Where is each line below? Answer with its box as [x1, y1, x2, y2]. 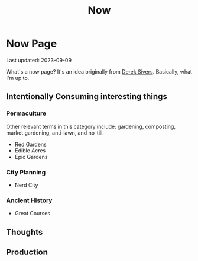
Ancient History [6, 196, 53, 205]
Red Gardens [14, 141, 47, 148]
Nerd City [14, 182, 38, 189]
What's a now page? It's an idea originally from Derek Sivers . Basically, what [6, 68, 192, 75]
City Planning [6, 168, 46, 176]
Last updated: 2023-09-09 [6, 56, 72, 63]
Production [6, 247, 48, 257]
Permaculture [6, 109, 47, 117]
